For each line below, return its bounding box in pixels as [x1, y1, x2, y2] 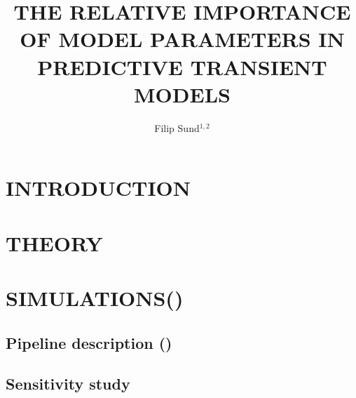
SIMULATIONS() [6, 284, 184, 312]
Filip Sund [154, 120, 200, 135]
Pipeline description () [6, 331, 172, 353]
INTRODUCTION [6, 173, 191, 202]
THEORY [6, 228, 103, 257]
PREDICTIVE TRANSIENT [37, 52, 327, 81]
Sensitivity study [6, 373, 130, 394]
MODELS [134, 79, 231, 108]
